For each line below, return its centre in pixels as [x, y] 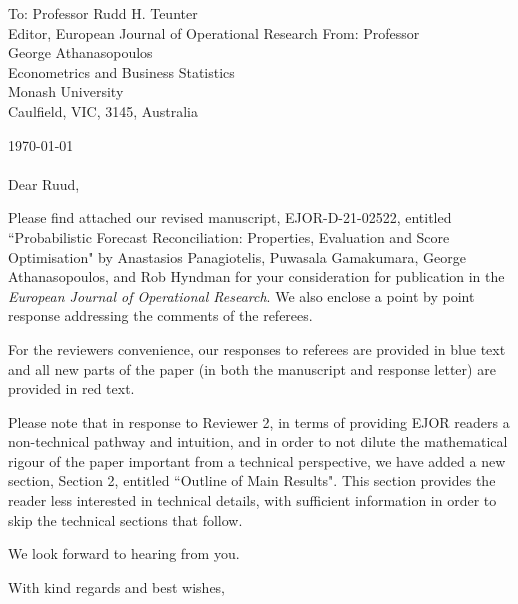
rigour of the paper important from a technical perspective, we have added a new [257, 460]
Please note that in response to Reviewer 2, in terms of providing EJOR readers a [259, 421]
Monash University [66, 91]
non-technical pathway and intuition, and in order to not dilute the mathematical [258, 441]
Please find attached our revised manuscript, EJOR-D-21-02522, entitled [230, 217]
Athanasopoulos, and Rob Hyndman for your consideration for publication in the [256, 276]
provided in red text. [71, 388]
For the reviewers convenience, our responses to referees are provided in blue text [257, 348]
